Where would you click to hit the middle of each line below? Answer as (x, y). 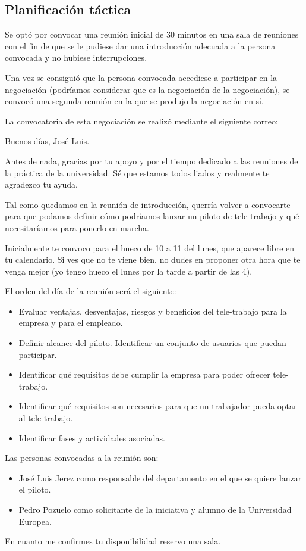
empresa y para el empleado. (71, 323)
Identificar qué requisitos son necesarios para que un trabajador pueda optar (158, 406)
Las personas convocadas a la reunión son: (82, 458)
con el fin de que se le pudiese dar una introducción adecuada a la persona (140, 46)
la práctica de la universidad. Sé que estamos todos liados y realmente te (137, 172)
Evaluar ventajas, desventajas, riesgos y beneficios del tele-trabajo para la (153, 311)
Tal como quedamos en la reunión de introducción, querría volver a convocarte (148, 204)
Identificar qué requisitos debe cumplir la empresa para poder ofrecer (144, 374)
